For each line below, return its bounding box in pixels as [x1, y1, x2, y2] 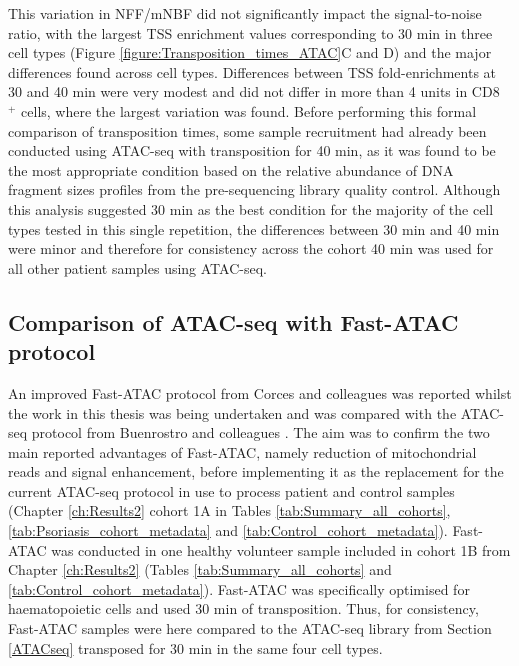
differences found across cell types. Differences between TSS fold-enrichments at [8, 61, 497, 82]
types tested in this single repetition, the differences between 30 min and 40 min [8, 218, 500, 239]
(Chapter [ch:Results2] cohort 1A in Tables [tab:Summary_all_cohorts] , [8, 500, 451, 521]
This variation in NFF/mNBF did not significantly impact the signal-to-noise [8, 3, 482, 23]
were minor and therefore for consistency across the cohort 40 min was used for [8, 238, 494, 259]
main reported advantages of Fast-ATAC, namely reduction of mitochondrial [8, 441, 477, 462]
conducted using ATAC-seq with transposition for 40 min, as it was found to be [8, 140, 496, 161]
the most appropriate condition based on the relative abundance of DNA [8, 159, 454, 180]
